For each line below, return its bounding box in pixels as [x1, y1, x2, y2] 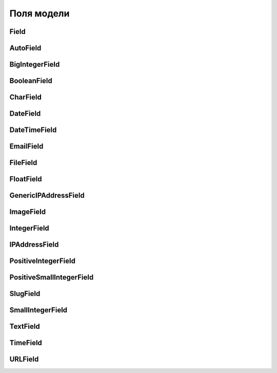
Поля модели [9, 8, 70, 19]
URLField [9, 355, 39, 364]
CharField [9, 93, 42, 102]
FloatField [9, 175, 42, 183]
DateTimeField [9, 126, 57, 135]
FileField [9, 158, 37, 167]
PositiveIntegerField [9, 257, 75, 266]
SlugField [9, 289, 41, 298]
